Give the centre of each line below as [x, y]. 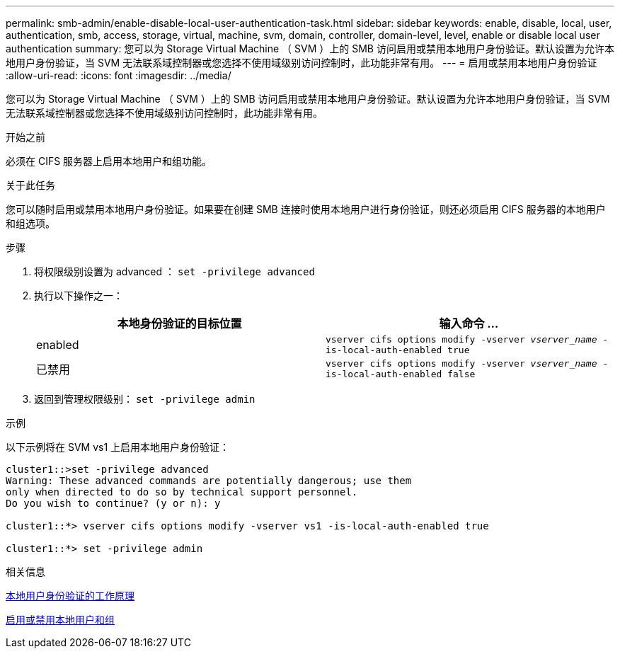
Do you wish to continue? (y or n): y [113, 503]
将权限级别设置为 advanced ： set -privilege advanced [174, 271]
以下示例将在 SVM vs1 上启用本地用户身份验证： [118, 447]
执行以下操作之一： [79, 296]
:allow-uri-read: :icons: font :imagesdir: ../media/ [119, 75]
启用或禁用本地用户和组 [60, 620]
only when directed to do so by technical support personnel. [182, 492]
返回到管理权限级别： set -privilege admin [145, 399]
